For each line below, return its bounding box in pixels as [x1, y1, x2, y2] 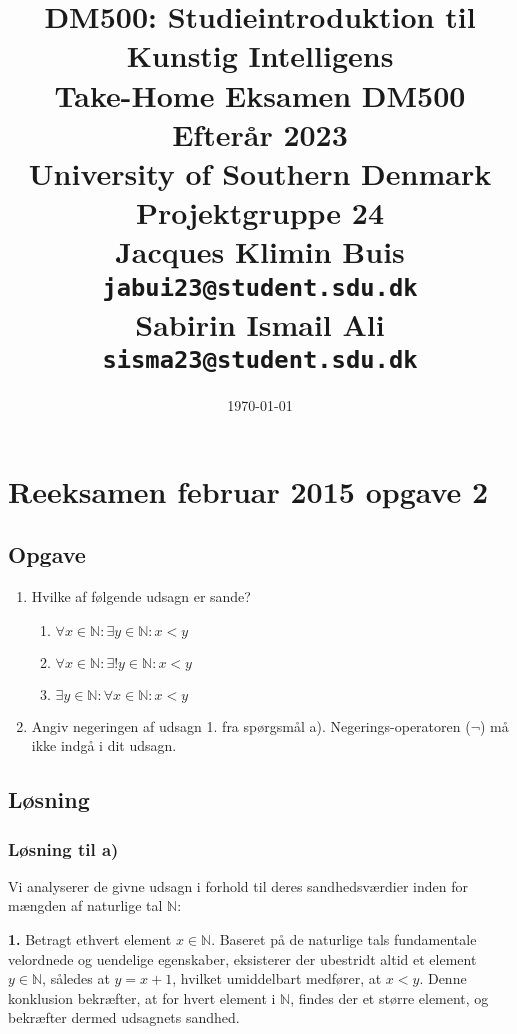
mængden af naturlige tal [8, 895, 163, 916]
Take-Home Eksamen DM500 [54, 74, 466, 115]
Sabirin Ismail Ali [135, 303, 385, 344]
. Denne [419, 968, 467, 989]
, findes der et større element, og [290, 987, 489, 1008]
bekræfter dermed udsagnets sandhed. [8, 1007, 240, 1028]
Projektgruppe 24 [136, 192, 384, 233]
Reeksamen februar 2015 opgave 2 [8, 470, 489, 511]
